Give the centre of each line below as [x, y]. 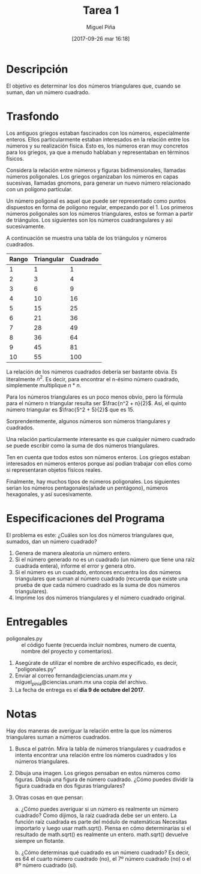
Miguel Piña [101, 27]
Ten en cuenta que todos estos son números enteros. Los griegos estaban [98, 457]
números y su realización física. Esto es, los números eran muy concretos [97, 146]
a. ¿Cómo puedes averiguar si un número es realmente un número [97, 809]
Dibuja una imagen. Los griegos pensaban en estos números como [97, 773]
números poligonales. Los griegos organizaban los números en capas [92, 176]
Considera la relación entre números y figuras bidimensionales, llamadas [96, 170]
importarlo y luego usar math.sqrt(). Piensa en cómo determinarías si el [103, 828]
